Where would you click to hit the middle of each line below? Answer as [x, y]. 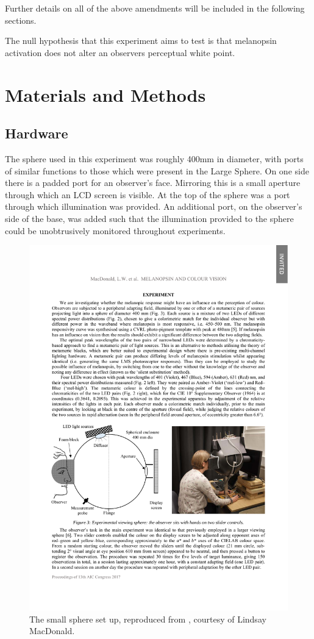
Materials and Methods [105, 94]
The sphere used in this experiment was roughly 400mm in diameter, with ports [154, 158]
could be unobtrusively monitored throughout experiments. [115, 230]
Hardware [37, 133]
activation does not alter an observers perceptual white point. [120, 52]
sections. [21, 20]
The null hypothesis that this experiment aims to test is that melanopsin [141, 41]
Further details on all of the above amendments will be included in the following [155, 8]
